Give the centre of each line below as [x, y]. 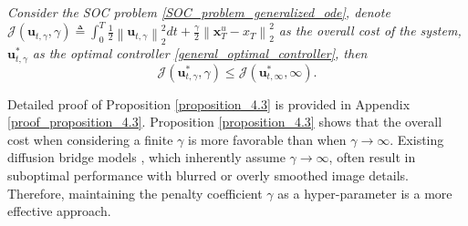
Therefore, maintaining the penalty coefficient [135, 193]
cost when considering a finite [90, 139]
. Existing [417, 139]
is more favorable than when [267, 139]
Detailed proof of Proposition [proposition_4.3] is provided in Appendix [209, 103]
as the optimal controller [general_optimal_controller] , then [200, 53]
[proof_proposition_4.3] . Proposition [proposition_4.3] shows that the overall [225, 122]
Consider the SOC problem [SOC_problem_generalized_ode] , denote [199, 12]
